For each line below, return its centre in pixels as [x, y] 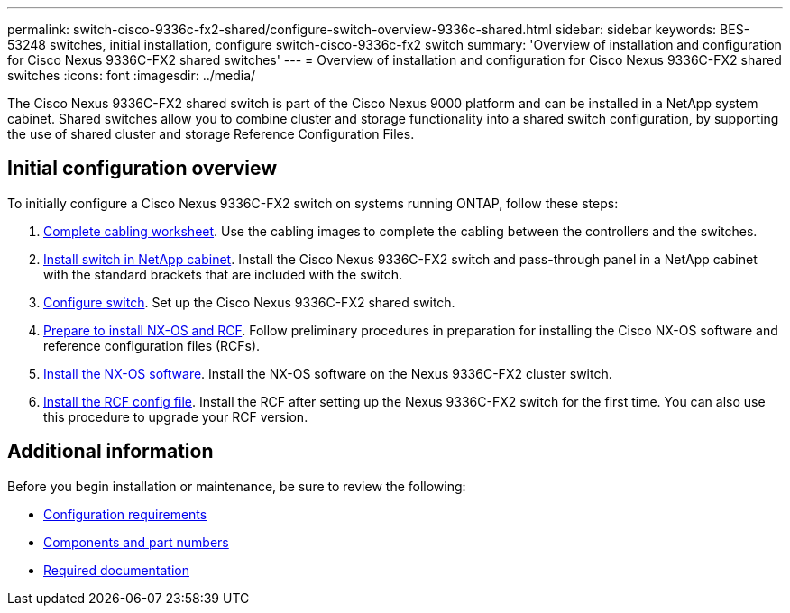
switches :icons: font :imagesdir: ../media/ [132, 75]
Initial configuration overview [142, 169]
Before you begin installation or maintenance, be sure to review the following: [237, 486]
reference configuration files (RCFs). [152, 345]
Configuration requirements [125, 514]
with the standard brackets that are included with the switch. [223, 274]
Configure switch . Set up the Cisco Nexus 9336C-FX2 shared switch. [249, 302]
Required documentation [117, 570]
